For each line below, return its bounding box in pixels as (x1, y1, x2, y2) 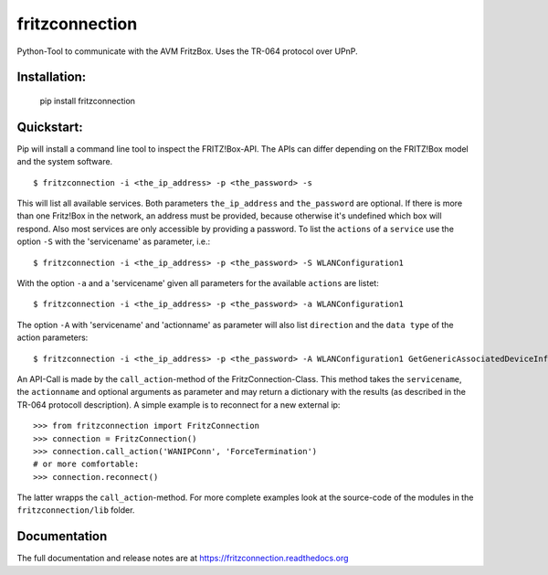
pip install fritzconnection (39, 95, 136, 106)
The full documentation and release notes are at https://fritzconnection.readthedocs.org (16, 553, 349, 564)
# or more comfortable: (33, 459, 140, 470)
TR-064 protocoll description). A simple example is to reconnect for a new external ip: (16, 399, 341, 410)
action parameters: (16, 332, 89, 343)
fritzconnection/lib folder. (16, 505, 135, 516)
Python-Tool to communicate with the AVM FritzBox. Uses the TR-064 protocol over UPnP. (16, 46, 358, 57)
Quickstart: (16, 119, 84, 134)
